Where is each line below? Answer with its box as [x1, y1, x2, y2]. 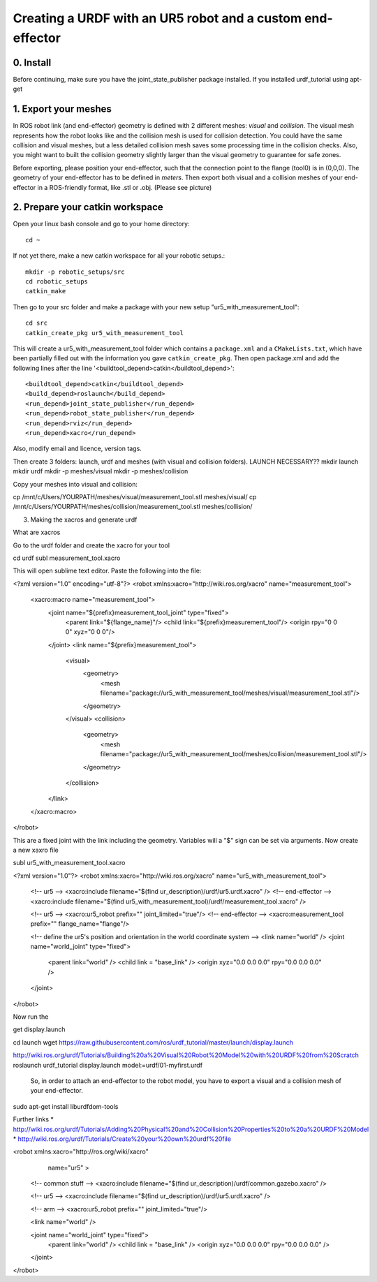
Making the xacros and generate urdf [30, 515, 138, 524]
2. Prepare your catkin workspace [13, 201, 163, 213]
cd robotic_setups [25, 277, 89, 286]
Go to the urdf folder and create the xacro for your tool [13, 541, 170, 550]
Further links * [13, 1115, 54, 1123]
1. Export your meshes [13, 103, 112, 115]
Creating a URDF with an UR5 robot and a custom [13, 10, 302, 26]
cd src [25, 319, 48, 327]
